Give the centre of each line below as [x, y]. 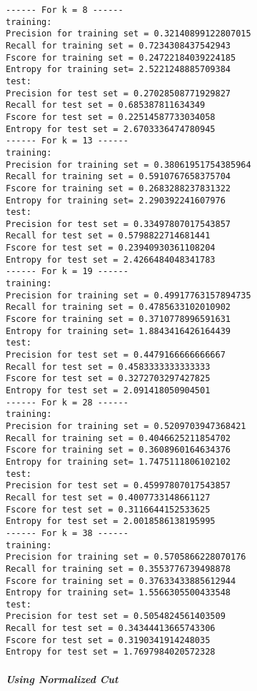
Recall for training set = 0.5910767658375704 [118, 177]
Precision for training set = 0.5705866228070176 [126, 557]
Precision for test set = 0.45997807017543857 [118, 486]
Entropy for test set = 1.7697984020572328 [111, 652]
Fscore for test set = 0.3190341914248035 [108, 640]
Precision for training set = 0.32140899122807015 [128, 34]
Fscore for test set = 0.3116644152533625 [108, 509]
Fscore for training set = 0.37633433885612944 [121, 581]
